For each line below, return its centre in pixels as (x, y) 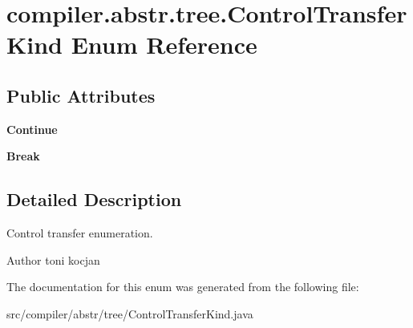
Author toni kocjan (53, 259)
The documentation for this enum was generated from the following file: (183, 287)
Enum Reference (164, 45)
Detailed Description (94, 199)
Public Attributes (81, 95)
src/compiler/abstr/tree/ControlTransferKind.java (130, 313)
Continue (32, 129)
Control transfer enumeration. (80, 233)
